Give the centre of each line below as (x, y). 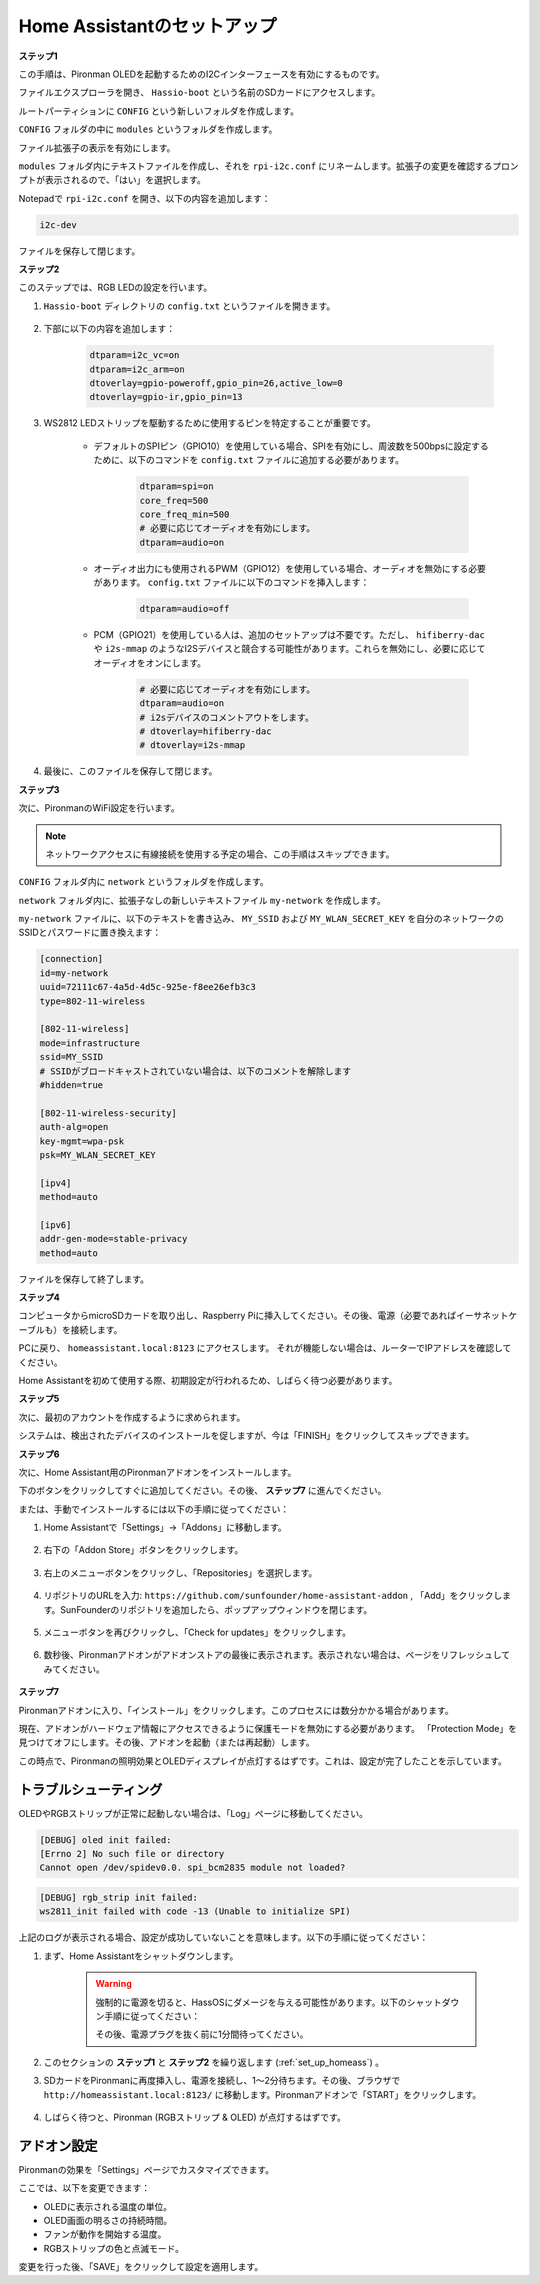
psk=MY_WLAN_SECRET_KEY (98, 1154)
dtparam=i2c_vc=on (134, 355)
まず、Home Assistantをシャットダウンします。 (141, 1956)
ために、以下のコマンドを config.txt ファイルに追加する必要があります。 (249, 460)
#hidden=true (71, 1084)
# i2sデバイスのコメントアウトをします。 (226, 717)
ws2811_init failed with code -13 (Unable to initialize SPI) (195, 1911)
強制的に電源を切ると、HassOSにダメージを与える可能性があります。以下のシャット (268, 2002)
